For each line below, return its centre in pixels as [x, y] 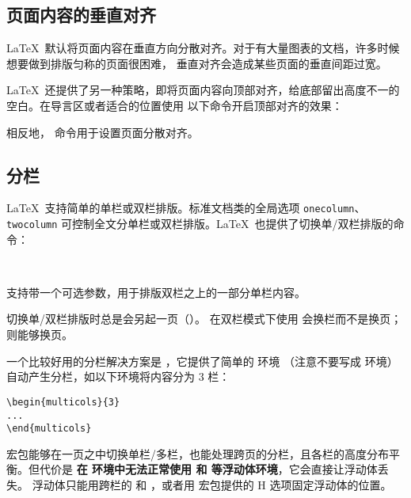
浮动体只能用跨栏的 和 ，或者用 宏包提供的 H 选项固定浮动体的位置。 [212, 485]
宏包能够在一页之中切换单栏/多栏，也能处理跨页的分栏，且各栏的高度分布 [198, 453]
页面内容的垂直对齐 [81, 15]
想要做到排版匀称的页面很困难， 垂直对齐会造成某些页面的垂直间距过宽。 [197, 63]
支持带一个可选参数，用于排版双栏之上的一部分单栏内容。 [156, 292]
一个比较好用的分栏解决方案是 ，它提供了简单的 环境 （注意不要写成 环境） [202, 361]
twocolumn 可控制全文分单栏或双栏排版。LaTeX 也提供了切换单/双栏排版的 [200, 224]
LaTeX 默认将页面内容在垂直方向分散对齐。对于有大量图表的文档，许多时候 [203, 48]
